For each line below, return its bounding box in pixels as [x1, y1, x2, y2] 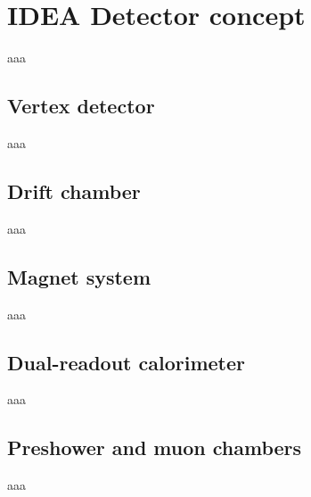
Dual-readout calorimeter [7, 348, 246, 376]
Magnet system [7, 262, 151, 290]
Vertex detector [7, 92, 155, 120]
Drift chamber [7, 177, 141, 204]
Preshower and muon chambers [7, 434, 302, 461]
